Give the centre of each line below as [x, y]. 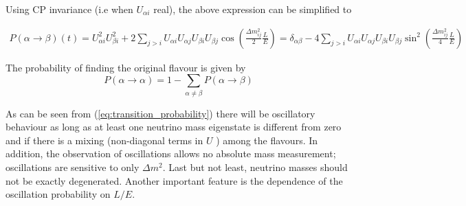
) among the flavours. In [267, 140]
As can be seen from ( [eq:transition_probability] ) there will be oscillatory [160, 113]
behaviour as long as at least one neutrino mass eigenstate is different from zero [174, 127]
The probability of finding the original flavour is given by [126, 67]
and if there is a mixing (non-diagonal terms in [104, 140]
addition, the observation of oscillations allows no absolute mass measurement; [171, 153]
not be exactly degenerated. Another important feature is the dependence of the [174, 180]
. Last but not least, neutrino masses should [255, 167]
